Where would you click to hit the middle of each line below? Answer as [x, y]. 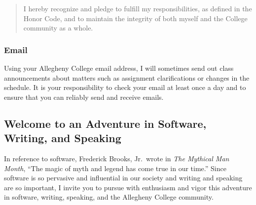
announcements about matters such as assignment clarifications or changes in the [127, 77]
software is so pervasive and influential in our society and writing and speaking [123, 178]
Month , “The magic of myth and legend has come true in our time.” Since [115, 168]
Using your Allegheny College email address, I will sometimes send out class [119, 68]
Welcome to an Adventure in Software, [105, 123]
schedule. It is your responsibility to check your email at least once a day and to [125, 87]
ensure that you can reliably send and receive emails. [84, 97]
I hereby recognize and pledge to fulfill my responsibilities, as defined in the [138, 8]
